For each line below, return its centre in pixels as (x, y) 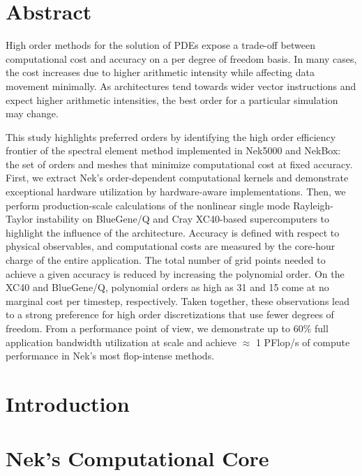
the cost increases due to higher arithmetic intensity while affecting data (160, 72)
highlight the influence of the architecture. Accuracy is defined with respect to (173, 232)
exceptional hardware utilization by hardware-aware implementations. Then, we (176, 192)
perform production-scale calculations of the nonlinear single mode (148, 205)
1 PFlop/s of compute (303, 342)
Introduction (68, 403)
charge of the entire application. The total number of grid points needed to (166, 260)
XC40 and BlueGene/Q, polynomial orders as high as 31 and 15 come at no (167, 287)
